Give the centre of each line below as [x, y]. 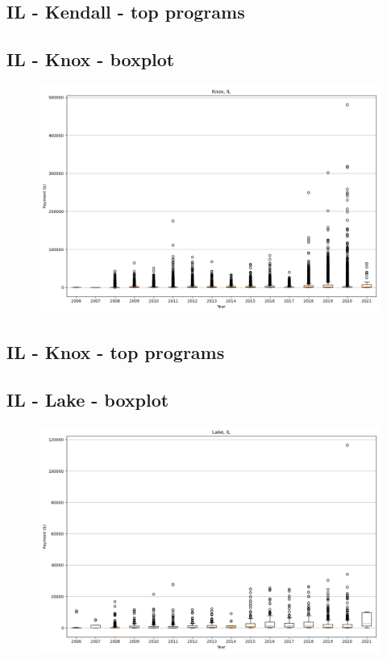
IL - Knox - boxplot [91, 59]
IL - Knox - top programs [116, 352]
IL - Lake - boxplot [88, 400]
